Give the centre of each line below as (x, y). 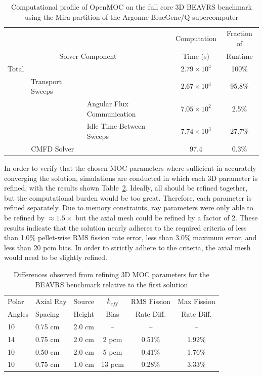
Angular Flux (107, 103)
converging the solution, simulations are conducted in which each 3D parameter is (131, 178)
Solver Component (88, 55)
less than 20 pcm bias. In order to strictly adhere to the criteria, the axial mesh (127, 247)
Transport (47, 81)
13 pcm (113, 364)
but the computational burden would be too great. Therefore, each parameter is (128, 197)
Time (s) (196, 55)
